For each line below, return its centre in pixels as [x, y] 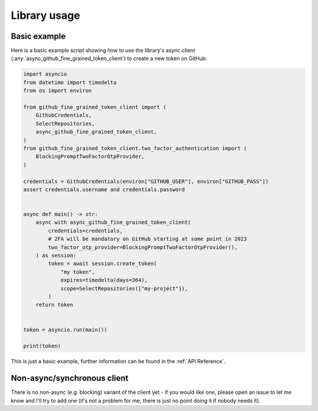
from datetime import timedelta [70, 82]
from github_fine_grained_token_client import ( [95, 107]
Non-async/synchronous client [70, 378]
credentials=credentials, [85, 231]
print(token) [42, 346]
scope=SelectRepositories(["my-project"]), [124, 288]
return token [54, 305]
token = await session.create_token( [102, 264]
